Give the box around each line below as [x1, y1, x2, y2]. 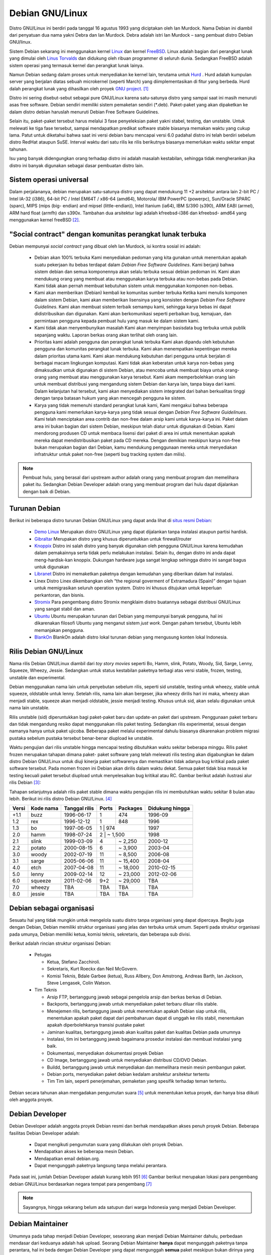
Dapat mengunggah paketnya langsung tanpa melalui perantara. [34, 1163, 168, 1169]
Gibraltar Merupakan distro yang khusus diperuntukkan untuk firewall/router [34, 536, 192, 542]
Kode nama [31, 805, 59, 812]
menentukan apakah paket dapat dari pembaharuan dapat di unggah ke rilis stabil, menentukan [47, 1015, 244, 1021]
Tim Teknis [34, 987, 57, 993]
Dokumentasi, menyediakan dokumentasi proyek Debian [47, 1050, 164, 1056]
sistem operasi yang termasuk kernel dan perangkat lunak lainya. [9, 62, 144, 68]
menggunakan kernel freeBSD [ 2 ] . [9, 217, 80, 223]
